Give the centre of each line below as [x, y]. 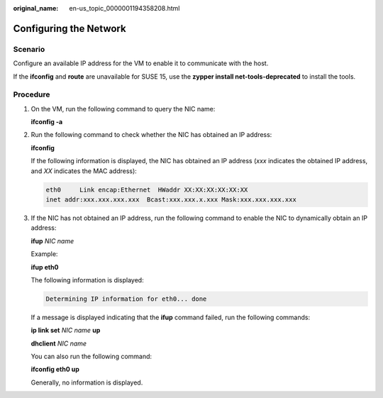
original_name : [36, 8]
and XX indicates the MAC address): [84, 171]
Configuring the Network [70, 28]
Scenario [29, 49]
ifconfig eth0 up [55, 370]
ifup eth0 [45, 267]
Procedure [32, 94]
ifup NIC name [52, 241]
